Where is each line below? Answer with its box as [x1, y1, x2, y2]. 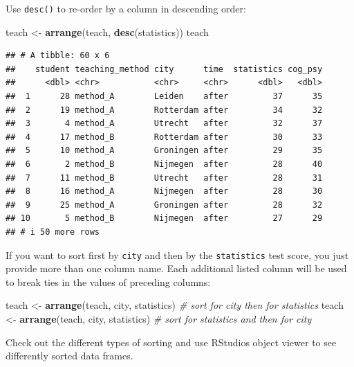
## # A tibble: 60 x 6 [6, 51, 110, 61]
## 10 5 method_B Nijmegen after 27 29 [6, 213, 323, 224]
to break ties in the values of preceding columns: [6, 274, 211, 289]
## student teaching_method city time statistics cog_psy [6, 64, 323, 74]
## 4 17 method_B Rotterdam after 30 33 [6, 132, 323, 142]
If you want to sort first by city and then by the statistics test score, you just [6, 247, 349, 262]
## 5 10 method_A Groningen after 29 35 [6, 145, 323, 156]
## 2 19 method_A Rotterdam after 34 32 [6, 105, 323, 115]
